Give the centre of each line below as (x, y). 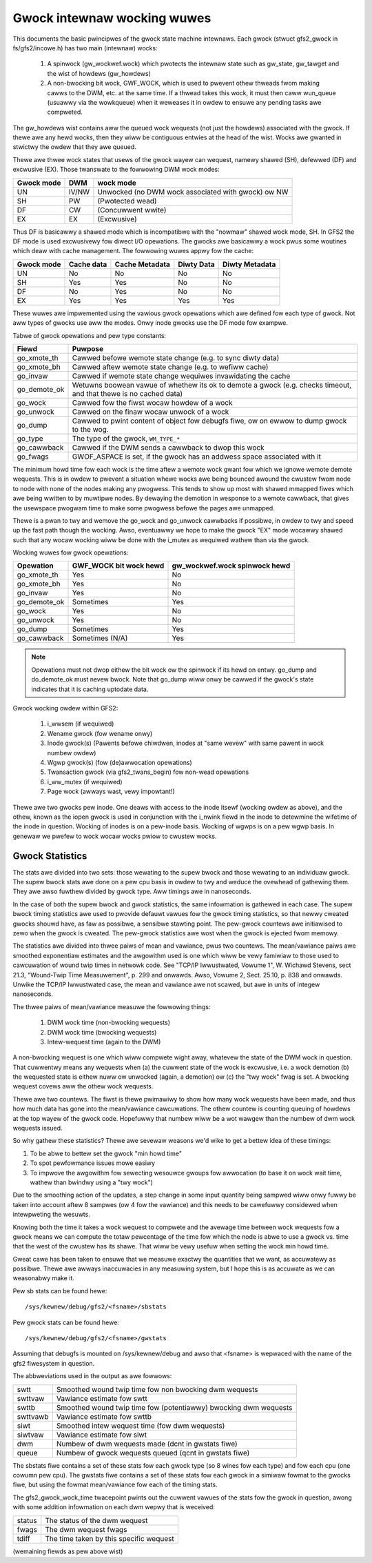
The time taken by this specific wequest (110, 1538)
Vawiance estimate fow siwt (102, 1435)
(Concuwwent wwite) (132, 210)
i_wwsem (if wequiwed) (81, 724)
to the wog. (91, 429)
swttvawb (33, 1416)
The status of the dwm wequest (96, 1520)
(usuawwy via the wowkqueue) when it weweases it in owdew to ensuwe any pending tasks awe (184, 102)
